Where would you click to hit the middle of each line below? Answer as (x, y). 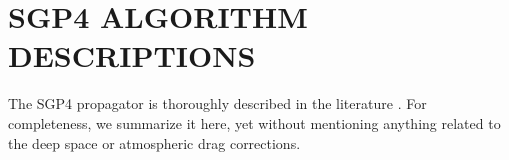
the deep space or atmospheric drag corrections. (154, 142)
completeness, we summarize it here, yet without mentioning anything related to (254, 122)
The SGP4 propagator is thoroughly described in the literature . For (217, 103)
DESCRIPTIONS (132, 55)
